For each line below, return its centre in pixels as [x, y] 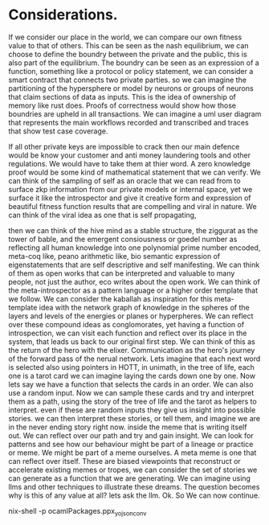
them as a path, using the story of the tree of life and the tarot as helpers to [132, 401]
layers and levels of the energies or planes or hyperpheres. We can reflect [131, 316]
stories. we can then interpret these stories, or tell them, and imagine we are [134, 418]
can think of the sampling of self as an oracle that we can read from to [124, 180]
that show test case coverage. [58, 131]
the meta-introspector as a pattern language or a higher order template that [133, 290]
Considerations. [63, 15]
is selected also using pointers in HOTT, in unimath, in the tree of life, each [132, 367]
